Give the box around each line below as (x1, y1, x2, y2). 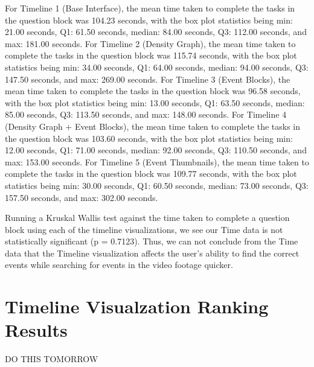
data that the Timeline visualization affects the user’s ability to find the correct (5, 246, 300, 259)
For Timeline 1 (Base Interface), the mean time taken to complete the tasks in (5, 2, 295, 14)
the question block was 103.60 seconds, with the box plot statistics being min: (5, 132, 293, 144)
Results (5, 318, 68, 342)
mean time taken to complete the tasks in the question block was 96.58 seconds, (5, 85, 301, 97)
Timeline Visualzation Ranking (5, 294, 269, 319)
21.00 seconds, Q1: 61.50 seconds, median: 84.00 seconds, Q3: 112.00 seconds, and (5, 25, 307, 38)
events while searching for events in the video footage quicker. (5, 258, 233, 271)
